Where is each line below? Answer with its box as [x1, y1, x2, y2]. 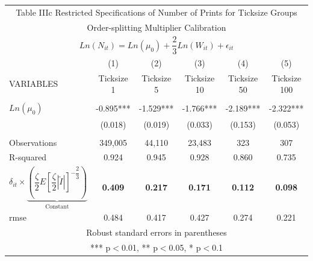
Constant [45, 203, 69, 210]
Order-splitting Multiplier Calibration [87, 20, 226, 33]
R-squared [9, 151, 47, 163]
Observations [9, 136, 57, 148]
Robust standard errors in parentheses [86, 226, 227, 239]
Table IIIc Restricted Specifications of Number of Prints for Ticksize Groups [16, 5, 297, 18]
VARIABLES [9, 77, 58, 90]
